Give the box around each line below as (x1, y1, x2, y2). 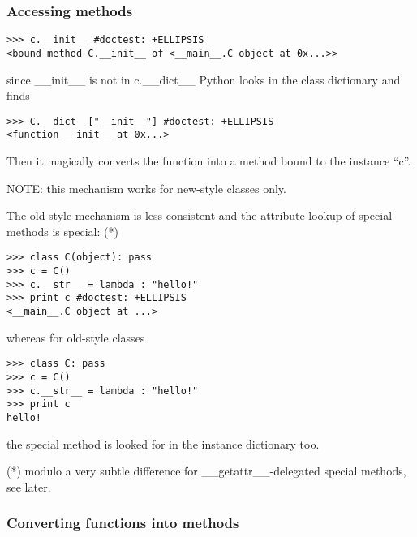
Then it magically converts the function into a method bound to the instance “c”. (6, 153, 411, 170)
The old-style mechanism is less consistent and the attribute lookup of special (6, 207, 393, 224)
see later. (6, 478, 51, 495)
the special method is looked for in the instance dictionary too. (6, 435, 320, 452)
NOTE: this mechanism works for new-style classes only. (6, 179, 286, 196)
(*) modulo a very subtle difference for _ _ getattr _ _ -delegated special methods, (6, 462, 406, 479)
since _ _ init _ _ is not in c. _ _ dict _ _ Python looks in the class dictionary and (6, 71, 401, 88)
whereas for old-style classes (6, 329, 145, 346)
